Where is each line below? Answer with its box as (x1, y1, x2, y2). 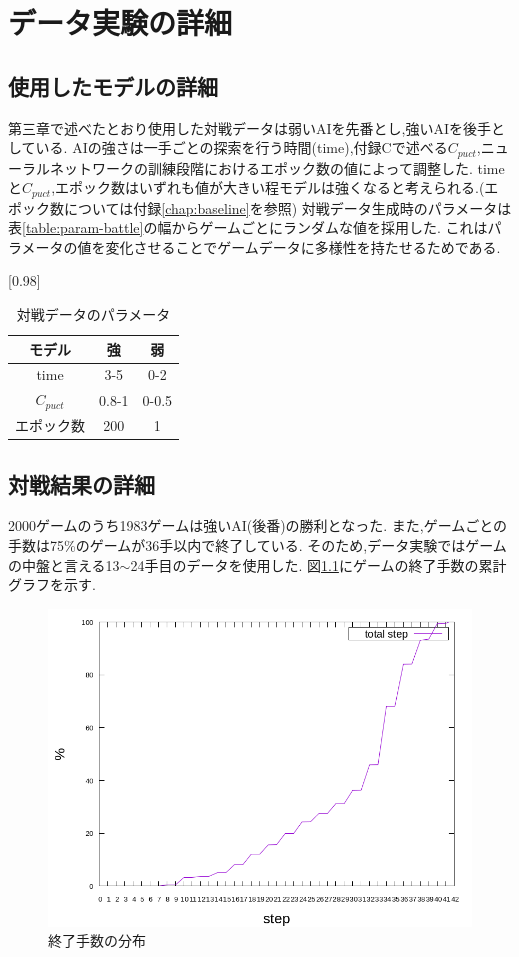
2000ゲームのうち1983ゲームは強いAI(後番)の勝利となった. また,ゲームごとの (8, 515, 508, 536)
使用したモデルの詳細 (8, 70, 218, 101)
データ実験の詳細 (8, 2, 233, 43)
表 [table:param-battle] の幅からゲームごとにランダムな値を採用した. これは (8, 217, 488, 238)
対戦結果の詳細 (8, 468, 155, 499)
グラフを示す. (8, 574, 96, 595)
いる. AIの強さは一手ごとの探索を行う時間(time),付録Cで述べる (35, 137, 448, 158)
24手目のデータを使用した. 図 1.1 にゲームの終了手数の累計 (130, 554, 507, 575)
